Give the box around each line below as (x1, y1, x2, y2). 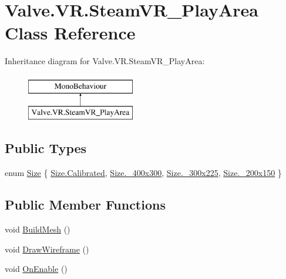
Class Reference (5, 21, 136, 45)
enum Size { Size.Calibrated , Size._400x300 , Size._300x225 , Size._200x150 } (5, 167, 282, 179)
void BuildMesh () (5, 223, 70, 235)
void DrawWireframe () (5, 243, 89, 255)
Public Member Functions (5, 195, 166, 214)
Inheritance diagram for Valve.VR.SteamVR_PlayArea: (5, 55, 205, 67)
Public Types (5, 139, 87, 157)
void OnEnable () (5, 263, 68, 275)
